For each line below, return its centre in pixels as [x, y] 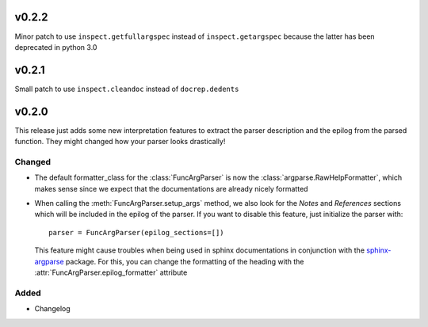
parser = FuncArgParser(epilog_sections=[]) [137, 232]
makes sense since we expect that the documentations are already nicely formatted [171, 188]
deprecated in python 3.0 [56, 47]
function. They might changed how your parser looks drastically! [120, 142]
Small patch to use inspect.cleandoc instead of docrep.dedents [127, 89]
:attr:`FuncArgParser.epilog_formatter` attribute [111, 272]
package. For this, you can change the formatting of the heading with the [185, 261]
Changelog [52, 309]
